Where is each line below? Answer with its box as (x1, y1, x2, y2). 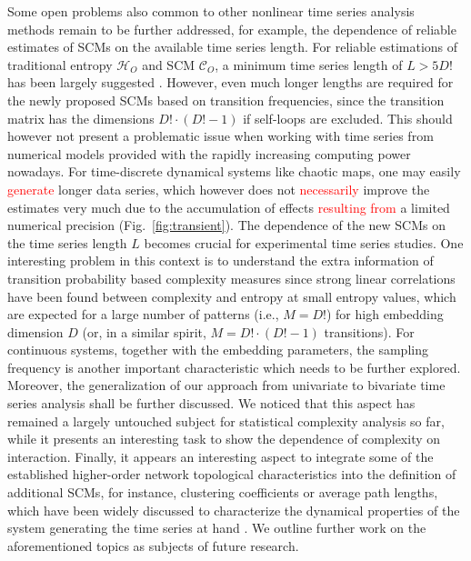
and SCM (142, 55, 195, 74)
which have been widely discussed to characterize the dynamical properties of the (7, 500, 460, 519)
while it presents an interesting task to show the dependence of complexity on (7, 429, 441, 448)
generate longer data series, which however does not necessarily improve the (7, 179, 430, 198)
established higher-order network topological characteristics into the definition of (7, 465, 456, 484)
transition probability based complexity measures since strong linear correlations (7, 268, 456, 287)
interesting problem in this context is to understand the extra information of (7, 251, 434, 270)
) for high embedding (326, 305, 444, 324)
